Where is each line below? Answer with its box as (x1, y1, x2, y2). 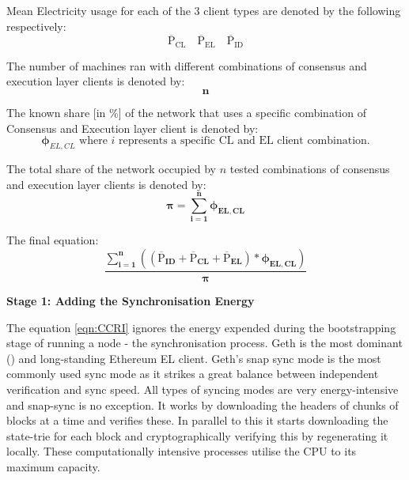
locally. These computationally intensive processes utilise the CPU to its (6, 443, 357, 459)
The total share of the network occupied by (6, 161, 216, 177)
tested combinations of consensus (229, 161, 390, 177)
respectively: (6, 17, 66, 34)
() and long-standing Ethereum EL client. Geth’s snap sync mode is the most (6, 350, 381, 366)
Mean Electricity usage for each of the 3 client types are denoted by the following (6, 2, 401, 18)
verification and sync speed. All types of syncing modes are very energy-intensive (6, 380, 399, 397)
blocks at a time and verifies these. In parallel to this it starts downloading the (6, 412, 388, 429)
